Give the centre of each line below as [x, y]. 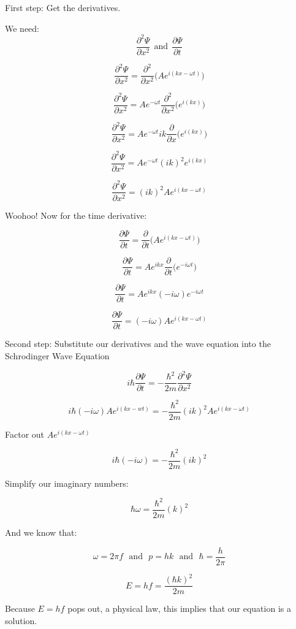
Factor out [25, 434]
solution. [21, 620]
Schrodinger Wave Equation [57, 356]
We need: [22, 28]
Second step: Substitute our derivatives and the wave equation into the [138, 344]
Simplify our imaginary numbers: [67, 483]
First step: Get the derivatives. [63, 7]
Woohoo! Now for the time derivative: [76, 215]
